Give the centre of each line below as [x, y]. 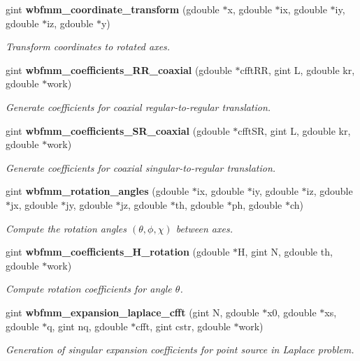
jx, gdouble [34, 204]
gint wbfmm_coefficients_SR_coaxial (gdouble [118, 130]
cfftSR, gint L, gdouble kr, [294, 130]
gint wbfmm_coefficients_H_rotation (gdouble [118, 252]
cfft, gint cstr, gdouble [183, 326]
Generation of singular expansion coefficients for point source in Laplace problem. [180, 349]
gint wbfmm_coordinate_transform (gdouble [113, 9]
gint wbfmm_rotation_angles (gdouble [98, 191]
